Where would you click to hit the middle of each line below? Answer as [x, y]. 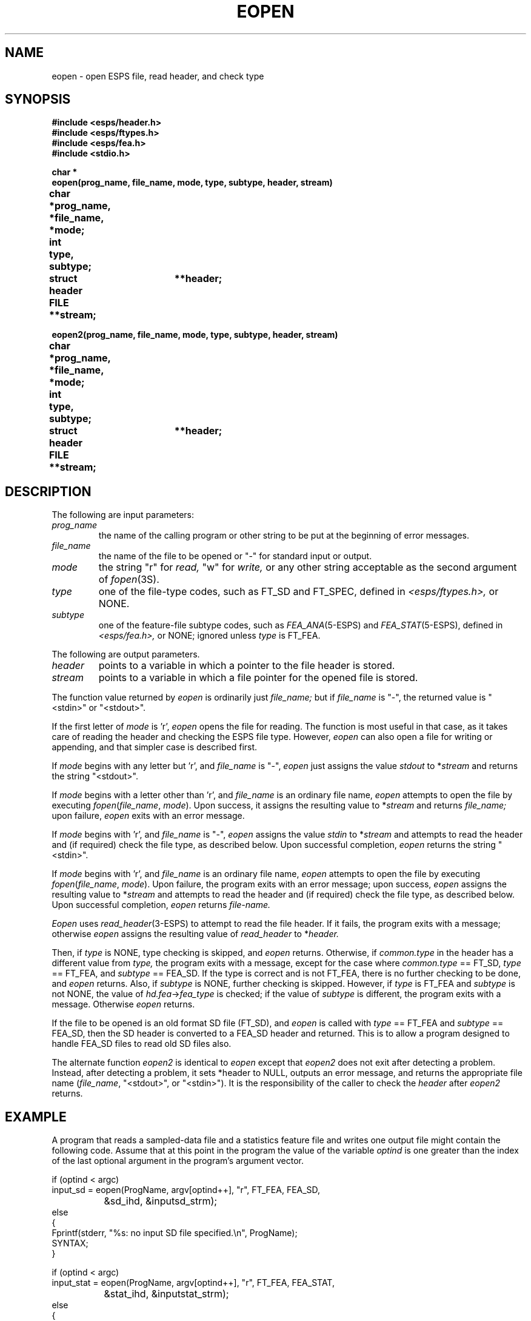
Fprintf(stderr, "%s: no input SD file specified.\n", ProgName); [175, 1233]
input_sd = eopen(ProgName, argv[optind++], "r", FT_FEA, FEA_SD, [186, 1190]
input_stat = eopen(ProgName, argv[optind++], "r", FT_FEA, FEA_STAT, [193, 1283]
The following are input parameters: [123, 515]
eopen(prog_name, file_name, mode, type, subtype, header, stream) [192, 183]
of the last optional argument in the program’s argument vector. [178, 1161]
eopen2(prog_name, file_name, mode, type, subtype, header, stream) [195, 335]
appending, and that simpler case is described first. [155, 747]
